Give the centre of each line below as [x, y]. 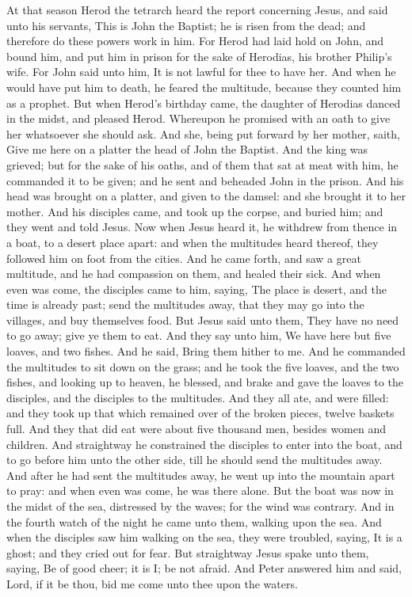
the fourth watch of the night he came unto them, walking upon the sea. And [194, 521]
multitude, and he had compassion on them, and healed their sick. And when [194, 274]
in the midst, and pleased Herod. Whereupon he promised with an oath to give [198, 118]
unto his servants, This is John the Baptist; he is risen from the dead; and [186, 25]
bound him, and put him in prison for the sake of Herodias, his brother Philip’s [199, 56]
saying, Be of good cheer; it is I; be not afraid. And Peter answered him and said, [204, 568]
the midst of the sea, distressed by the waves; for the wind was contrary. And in [200, 506]
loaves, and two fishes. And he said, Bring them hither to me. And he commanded [206, 351]
